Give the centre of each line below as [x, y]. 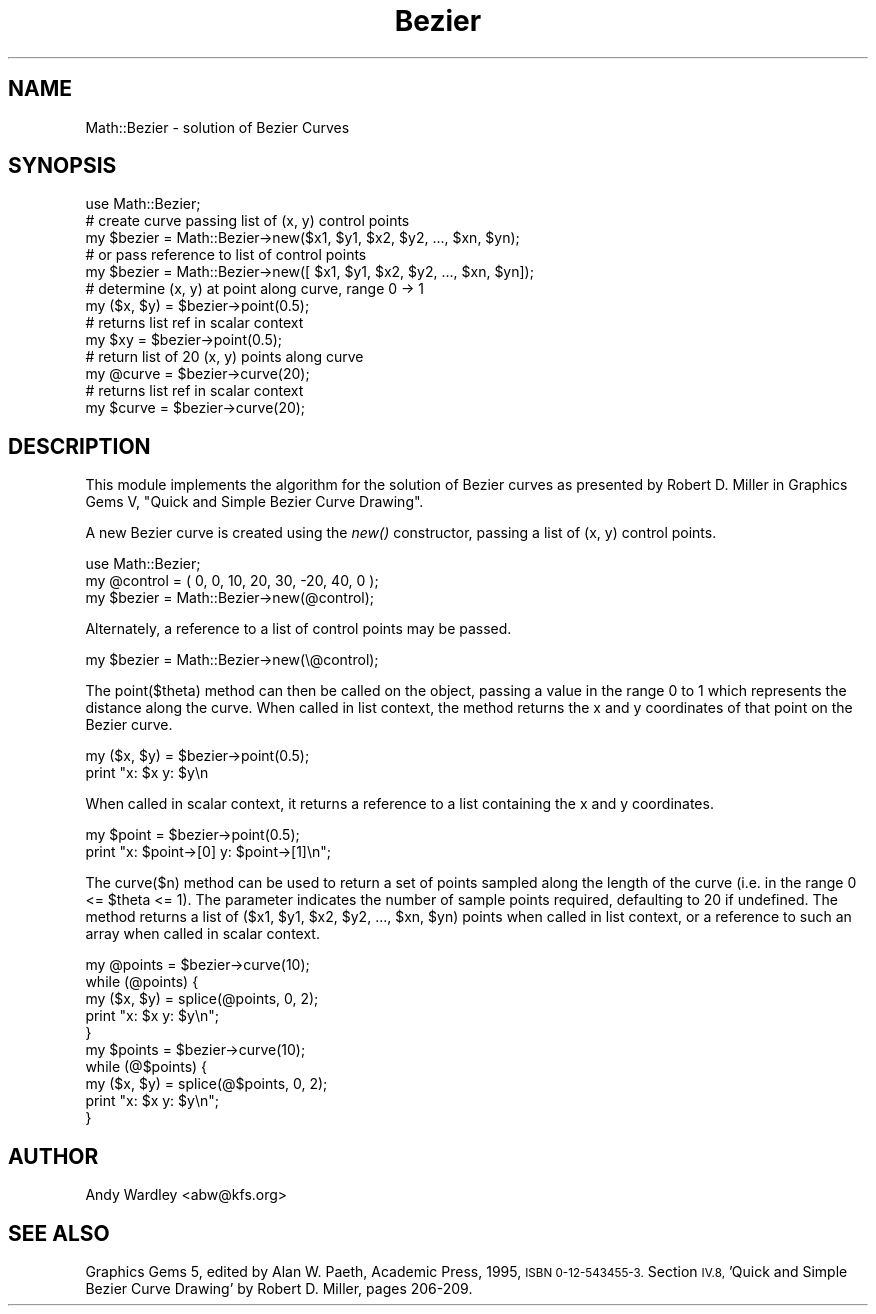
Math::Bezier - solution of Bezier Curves [217, 127]
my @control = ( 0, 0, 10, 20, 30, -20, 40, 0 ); [232, 581]
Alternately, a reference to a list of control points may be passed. [298, 629]
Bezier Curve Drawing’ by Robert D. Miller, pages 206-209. [279, 1288]
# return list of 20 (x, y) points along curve [224, 357]
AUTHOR [53, 1156]
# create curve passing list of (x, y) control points [247, 221]
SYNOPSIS [62, 166]
